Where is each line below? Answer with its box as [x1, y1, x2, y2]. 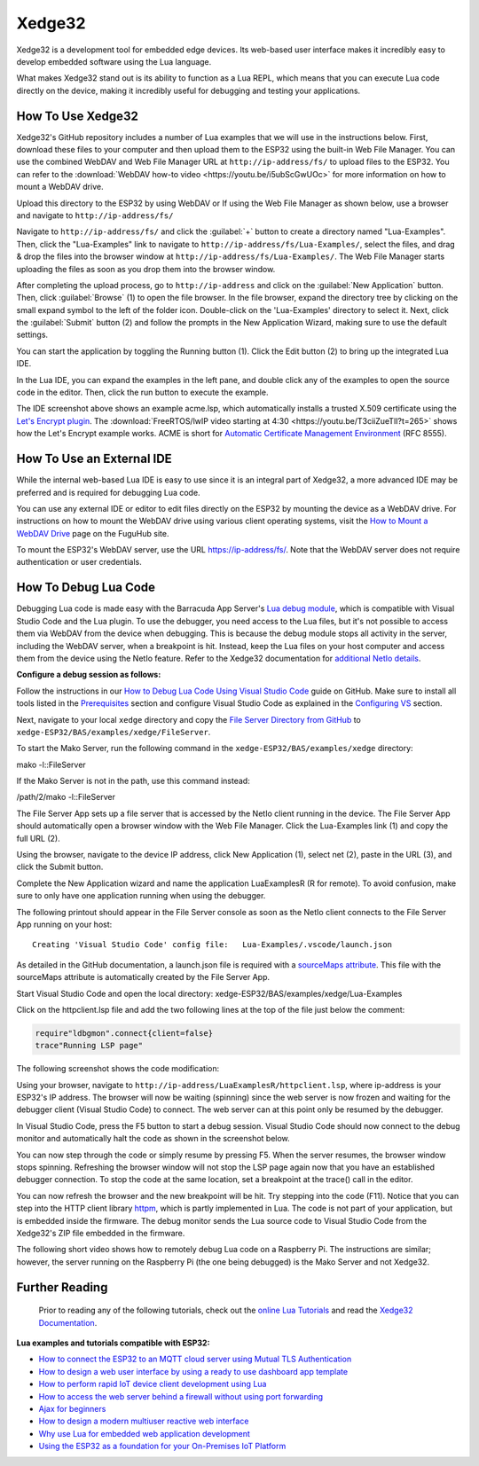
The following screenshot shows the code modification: [16, 1063, 220, 1074]
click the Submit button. [16, 861, 104, 873]
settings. [16, 329, 49, 341]
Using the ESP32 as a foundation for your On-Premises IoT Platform [38, 1441, 287, 1452]
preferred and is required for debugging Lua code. [16, 487, 200, 498]
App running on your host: [16, 919, 113, 929]
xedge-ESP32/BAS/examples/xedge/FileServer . [16, 726, 211, 737]
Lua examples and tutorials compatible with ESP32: [16, 1337, 210, 1348]
